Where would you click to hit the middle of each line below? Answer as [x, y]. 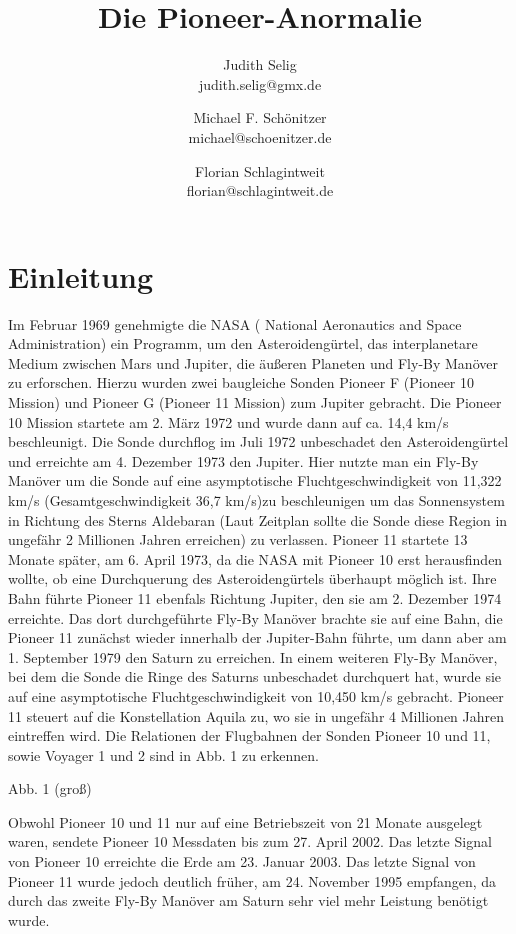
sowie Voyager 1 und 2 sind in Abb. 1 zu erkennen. [163, 754]
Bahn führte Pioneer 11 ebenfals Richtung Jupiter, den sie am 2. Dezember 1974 [255, 597]
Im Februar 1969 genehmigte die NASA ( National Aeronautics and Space [235, 323]
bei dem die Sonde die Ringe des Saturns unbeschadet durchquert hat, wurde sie [255, 676]
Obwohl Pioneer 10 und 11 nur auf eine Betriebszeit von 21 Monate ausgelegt [245, 821]
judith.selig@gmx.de [260, 83]
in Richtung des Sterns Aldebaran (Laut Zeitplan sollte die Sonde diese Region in [258, 519]
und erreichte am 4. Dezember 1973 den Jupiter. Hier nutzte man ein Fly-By [243, 460]
